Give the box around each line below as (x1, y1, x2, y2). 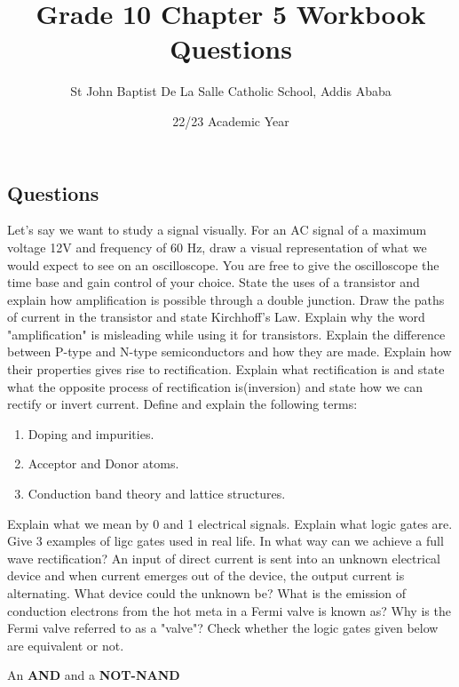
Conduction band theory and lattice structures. (28, 484, 286, 503)
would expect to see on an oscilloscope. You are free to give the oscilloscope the (7, 255, 439, 274)
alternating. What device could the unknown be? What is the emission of (7, 584, 407, 602)
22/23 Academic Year (172, 111, 289, 130)
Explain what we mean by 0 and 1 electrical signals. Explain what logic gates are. (7, 514, 453, 532)
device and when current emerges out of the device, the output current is (7, 566, 405, 585)
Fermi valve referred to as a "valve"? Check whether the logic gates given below (7, 619, 439, 637)
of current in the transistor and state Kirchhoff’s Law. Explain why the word (7, 308, 425, 326)
